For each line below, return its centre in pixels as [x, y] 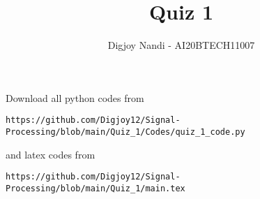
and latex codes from [51, 154]
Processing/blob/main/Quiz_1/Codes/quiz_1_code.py [125, 132]
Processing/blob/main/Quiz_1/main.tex [95, 188]
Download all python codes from [75, 97]
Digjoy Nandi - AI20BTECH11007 [181, 45]
